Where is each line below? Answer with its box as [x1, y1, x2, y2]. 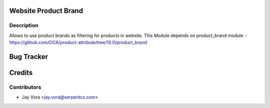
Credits [9, 68, 33, 77]
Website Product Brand [9, 6, 83, 15]
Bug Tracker [9, 52, 48, 61]
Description [9, 22, 38, 29]
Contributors [9, 83, 41, 90]
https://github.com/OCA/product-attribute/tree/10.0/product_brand [9, 39, 147, 45]
